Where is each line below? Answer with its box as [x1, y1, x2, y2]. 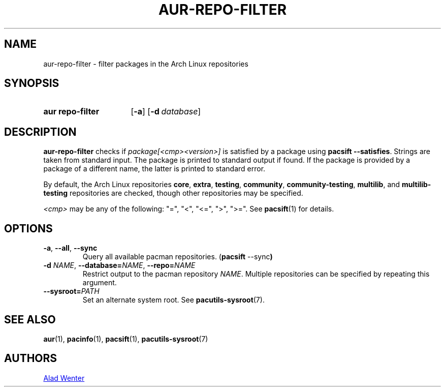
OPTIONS [4, 222, 53, 235]
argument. [82, 278, 117, 287]
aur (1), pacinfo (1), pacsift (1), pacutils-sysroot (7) [43, 334, 208, 343]
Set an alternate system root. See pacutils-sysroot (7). [82, 295, 265, 305]
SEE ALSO [4, 313, 56, 326]
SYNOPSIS [4, 77, 59, 90]
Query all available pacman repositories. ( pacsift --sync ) [82, 252, 273, 261]
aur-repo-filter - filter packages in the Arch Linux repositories [43, 59, 248, 68]
